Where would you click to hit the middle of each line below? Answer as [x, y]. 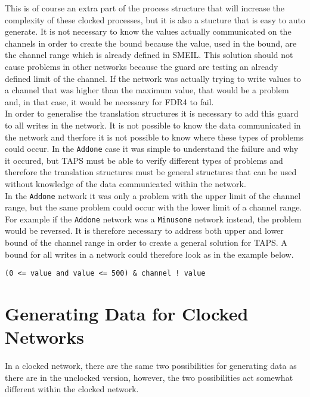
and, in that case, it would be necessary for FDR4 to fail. [109, 101]
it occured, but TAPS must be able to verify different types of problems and [144, 160]
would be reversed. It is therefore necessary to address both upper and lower [144, 230]
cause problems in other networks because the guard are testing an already [142, 66]
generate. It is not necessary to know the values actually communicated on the [148, 31]
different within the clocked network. [72, 389]
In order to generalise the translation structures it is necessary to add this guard [152, 113]
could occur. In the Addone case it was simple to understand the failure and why [152, 149]
